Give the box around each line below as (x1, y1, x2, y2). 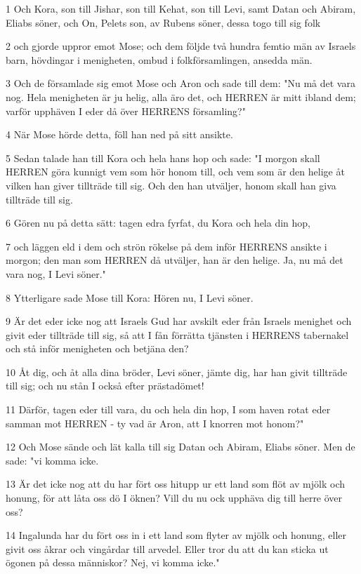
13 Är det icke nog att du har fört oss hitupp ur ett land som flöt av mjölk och (6, 476, 345, 491)
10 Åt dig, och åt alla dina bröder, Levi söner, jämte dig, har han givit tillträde (6, 364, 348, 379)
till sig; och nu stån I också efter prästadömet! (6, 378, 204, 393)
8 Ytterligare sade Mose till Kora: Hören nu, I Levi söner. (6, 290, 254, 305)
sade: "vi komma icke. (6, 453, 99, 467)
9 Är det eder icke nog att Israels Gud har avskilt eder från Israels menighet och (6, 314, 352, 328)
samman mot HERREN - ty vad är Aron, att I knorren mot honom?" (6, 415, 304, 430)
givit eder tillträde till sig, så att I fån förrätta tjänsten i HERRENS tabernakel (6, 327, 349, 342)
